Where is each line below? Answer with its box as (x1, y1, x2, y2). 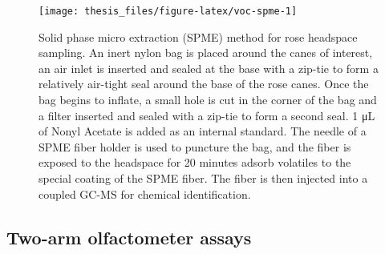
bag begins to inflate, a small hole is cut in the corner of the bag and (38, 91, 377, 108)
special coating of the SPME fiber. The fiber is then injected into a (38, 170, 368, 186)
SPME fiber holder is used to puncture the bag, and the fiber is (38, 138, 351, 155)
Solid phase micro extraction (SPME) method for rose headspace (38, 28, 358, 45)
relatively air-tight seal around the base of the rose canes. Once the (38, 75, 369, 92)
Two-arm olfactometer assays (6, 224, 252, 249)
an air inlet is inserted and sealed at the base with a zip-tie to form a (38, 59, 379, 76)
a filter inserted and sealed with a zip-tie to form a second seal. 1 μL (38, 107, 375, 123)
